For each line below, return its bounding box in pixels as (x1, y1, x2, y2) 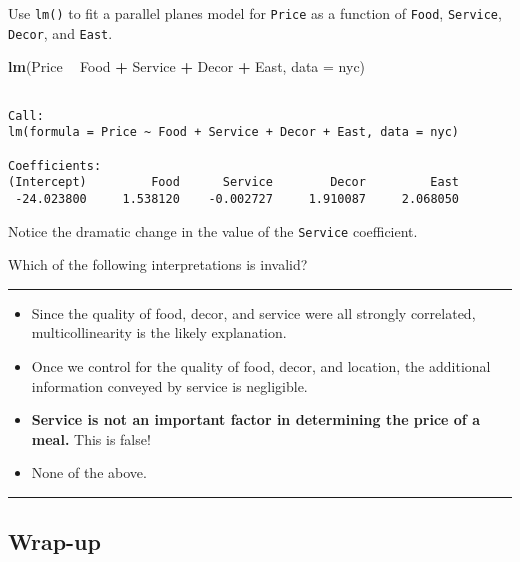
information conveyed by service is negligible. (31, 375, 308, 396)
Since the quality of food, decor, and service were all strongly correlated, (31, 302, 476, 323)
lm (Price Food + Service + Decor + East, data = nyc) (8, 56, 366, 77)
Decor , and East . (8, 22, 113, 43)
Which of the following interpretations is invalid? (8, 254, 308, 275)
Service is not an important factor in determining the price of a (31, 409, 480, 430)
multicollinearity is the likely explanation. (31, 322, 287, 343)
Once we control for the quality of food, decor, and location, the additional (31, 355, 491, 376)
